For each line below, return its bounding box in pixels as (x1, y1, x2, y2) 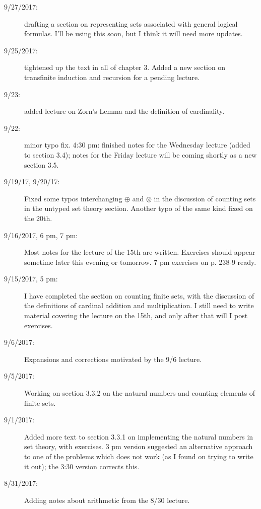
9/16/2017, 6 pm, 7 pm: (4, 230, 78, 240)
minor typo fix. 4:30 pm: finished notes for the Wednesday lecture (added (24, 139, 250, 150)
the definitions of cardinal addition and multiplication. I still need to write (24, 300, 254, 311)
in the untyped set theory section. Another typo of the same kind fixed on (24, 203, 253, 213)
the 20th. (24, 212, 52, 223)
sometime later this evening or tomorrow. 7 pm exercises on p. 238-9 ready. (24, 256, 256, 267)
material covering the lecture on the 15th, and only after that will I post (24, 310, 248, 321)
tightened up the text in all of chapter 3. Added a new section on (24, 62, 226, 72)
